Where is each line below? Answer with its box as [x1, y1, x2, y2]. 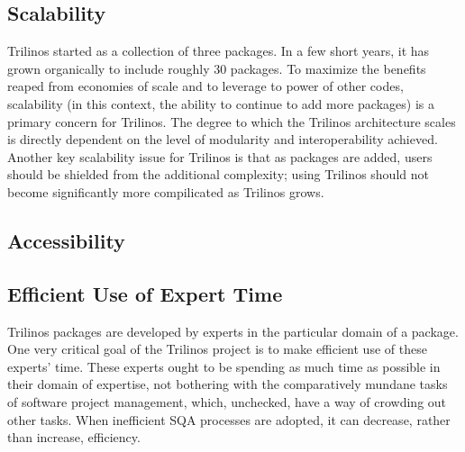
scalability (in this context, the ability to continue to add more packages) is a [7, 94, 434, 113]
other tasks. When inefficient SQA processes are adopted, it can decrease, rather [7, 410, 451, 429]
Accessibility [7, 226, 125, 254]
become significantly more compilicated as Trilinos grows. [7, 182, 324, 201]
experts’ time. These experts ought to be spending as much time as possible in [7, 357, 441, 375]
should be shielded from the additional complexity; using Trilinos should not [7, 165, 429, 184]
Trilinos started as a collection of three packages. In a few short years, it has [7, 41, 430, 60]
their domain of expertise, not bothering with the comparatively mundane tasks [7, 375, 448, 393]
